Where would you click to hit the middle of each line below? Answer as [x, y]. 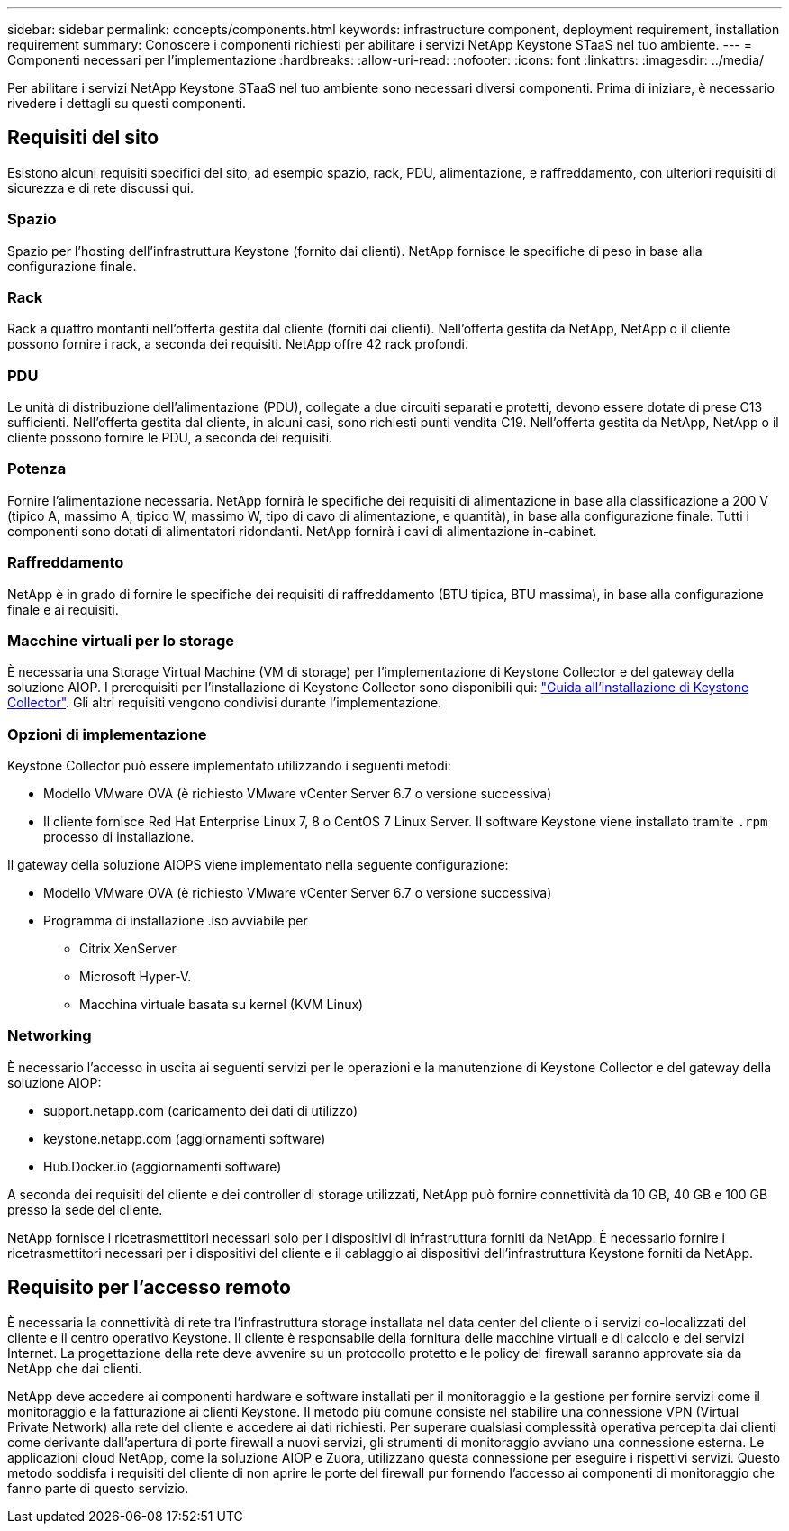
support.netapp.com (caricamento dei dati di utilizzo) [201, 1110]
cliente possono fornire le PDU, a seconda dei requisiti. [170, 438]
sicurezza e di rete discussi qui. [101, 187]
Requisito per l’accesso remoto [149, 1288]
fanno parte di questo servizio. [98, 1488]
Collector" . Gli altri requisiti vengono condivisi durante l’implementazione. [225, 703]
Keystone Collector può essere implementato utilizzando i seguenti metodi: [229, 766]
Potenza [37, 469]
